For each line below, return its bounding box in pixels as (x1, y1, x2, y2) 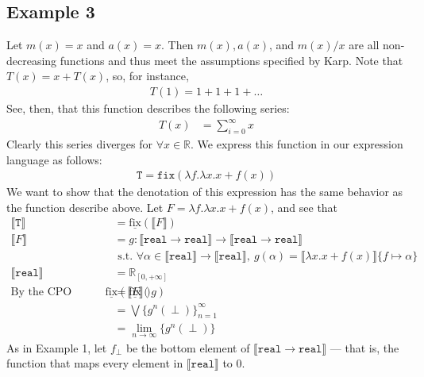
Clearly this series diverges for (6, 135, 153, 152)
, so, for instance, (106, 67, 189, 84)
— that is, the (330, 339, 399, 356)
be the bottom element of (125, 339, 250, 356)
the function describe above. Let (6, 198, 164, 215)
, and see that (270, 198, 338, 215)
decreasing (6, 52, 57, 68)
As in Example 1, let (6, 339, 107, 356)
